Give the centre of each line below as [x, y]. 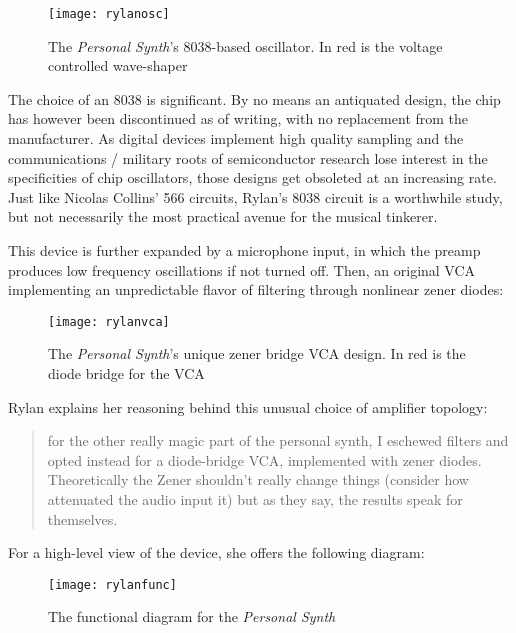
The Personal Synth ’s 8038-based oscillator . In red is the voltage [245, 45]
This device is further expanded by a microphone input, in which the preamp [244, 250]
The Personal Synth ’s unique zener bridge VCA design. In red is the [257, 353]
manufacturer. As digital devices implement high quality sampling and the [236, 138]
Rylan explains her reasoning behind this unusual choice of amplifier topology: [248, 406]
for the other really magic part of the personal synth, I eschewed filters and [278, 440]
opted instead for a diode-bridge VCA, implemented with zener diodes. [264, 459]
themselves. [82, 518]
